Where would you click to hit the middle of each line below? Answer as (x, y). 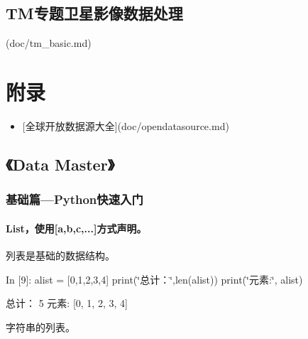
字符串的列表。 (40, 327)
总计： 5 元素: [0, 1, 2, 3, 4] (67, 303)
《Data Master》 (60, 164)
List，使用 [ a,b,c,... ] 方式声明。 (76, 228)
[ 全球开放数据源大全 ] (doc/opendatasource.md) (126, 125)
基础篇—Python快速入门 (75, 199)
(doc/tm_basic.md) (49, 43)
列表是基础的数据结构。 (60, 255)
